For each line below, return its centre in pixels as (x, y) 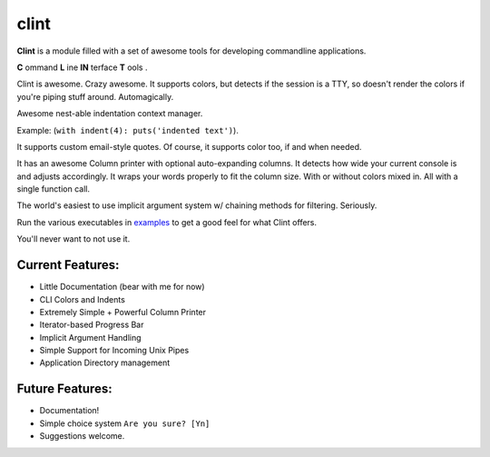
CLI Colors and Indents (83, 299)
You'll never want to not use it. (73, 239)
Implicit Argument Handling (90, 337)
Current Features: (68, 265)
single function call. (54, 189)
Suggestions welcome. (82, 436)
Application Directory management (105, 363)
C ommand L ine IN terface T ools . (82, 67)
